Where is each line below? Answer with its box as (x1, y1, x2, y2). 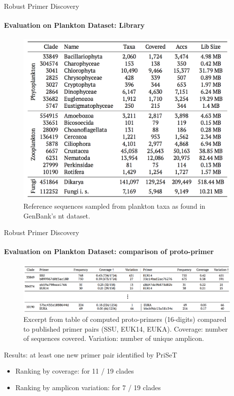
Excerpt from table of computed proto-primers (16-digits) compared (23, 314, 227, 324)
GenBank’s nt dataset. (23, 210, 90, 220)
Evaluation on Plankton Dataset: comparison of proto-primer (4, 246, 214, 256)
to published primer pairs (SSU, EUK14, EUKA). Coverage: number (23, 323, 228, 334)
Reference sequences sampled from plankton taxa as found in (23, 201, 206, 211)
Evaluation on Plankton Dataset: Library (4, 20, 145, 30)
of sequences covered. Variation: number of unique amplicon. (23, 333, 204, 343)
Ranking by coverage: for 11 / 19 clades (15, 366, 134, 376)
